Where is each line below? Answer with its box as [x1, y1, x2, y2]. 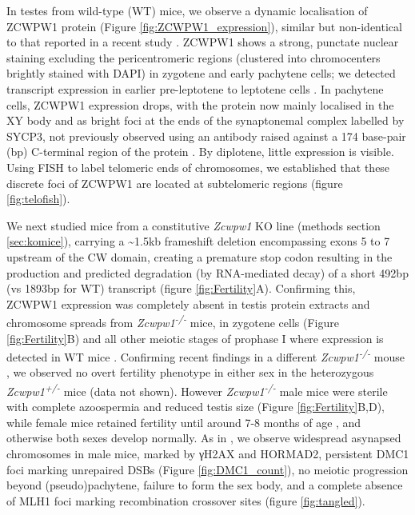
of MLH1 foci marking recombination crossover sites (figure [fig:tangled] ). [6, 492, 365, 509]
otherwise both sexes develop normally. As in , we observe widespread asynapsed [6, 429, 401, 446]
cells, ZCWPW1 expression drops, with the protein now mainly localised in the [6, 96, 394, 113]
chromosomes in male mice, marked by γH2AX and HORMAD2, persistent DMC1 [6, 445, 409, 461]
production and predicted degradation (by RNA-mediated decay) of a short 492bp [6, 264, 409, 281]
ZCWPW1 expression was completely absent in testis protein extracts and [6, 295, 370, 312]
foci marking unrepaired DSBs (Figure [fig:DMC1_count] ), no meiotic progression [6, 461, 409, 477]
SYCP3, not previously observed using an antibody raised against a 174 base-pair [6, 127, 406, 144]
